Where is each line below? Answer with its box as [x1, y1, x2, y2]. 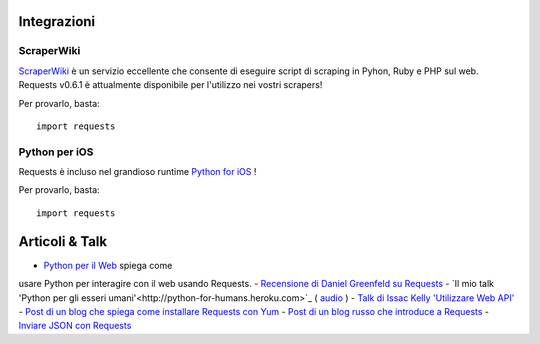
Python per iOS [18, 145, 94, 159]
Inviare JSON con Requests [18, 320, 132, 332]
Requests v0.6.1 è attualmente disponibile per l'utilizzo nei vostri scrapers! [18, 79, 323, 91]
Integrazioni [18, 13, 96, 30]
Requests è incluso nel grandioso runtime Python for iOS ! [18, 166, 257, 178]
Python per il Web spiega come [43, 259, 173, 271]
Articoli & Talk [18, 233, 108, 250]
